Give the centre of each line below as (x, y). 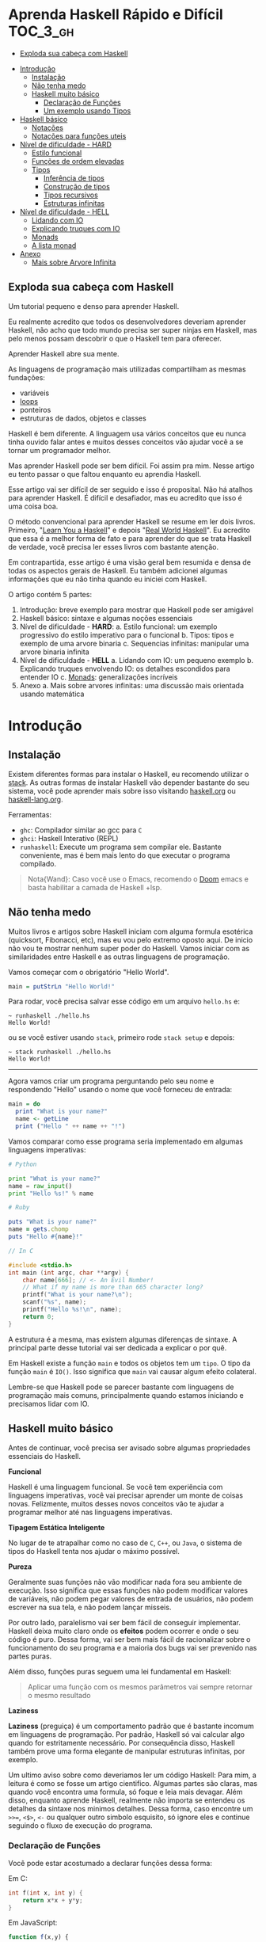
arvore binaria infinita (54, 652)
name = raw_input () (40, 1186)
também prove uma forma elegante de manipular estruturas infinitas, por (127, 1751)
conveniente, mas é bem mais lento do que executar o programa (125, 855)
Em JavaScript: (33, 1923)
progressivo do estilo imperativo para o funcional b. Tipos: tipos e (127, 634)
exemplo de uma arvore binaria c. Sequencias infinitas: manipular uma (134, 643)
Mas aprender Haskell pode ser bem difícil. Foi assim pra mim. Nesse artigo (131, 466)
